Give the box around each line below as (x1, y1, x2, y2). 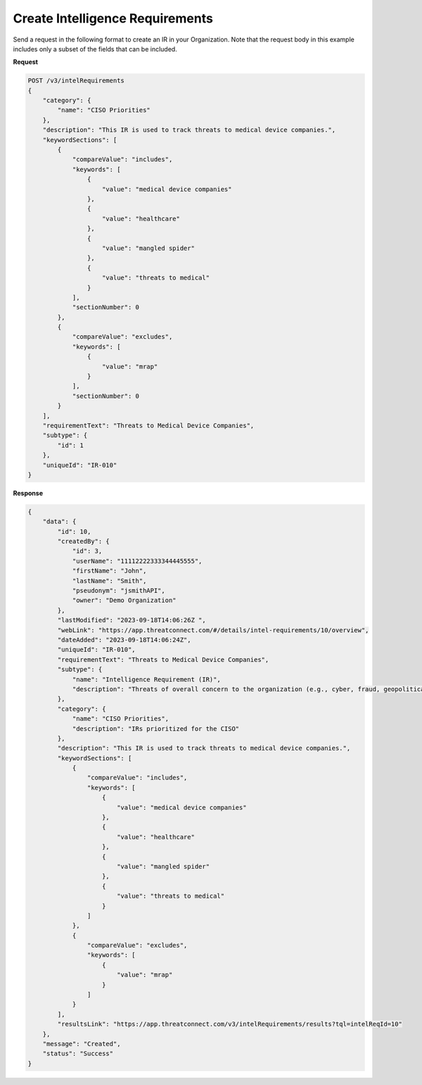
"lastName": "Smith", (72, 577, 147, 584)
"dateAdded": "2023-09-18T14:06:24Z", (57, 636, 191, 644)
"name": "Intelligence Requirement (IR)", (72, 675, 221, 683)
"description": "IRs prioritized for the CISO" (72, 725, 240, 732)
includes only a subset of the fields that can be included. (13, 44, 177, 53)
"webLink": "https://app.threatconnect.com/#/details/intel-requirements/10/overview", (57, 626, 369, 634)
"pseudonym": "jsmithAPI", (72, 587, 165, 595)
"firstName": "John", (72, 567, 147, 575)
